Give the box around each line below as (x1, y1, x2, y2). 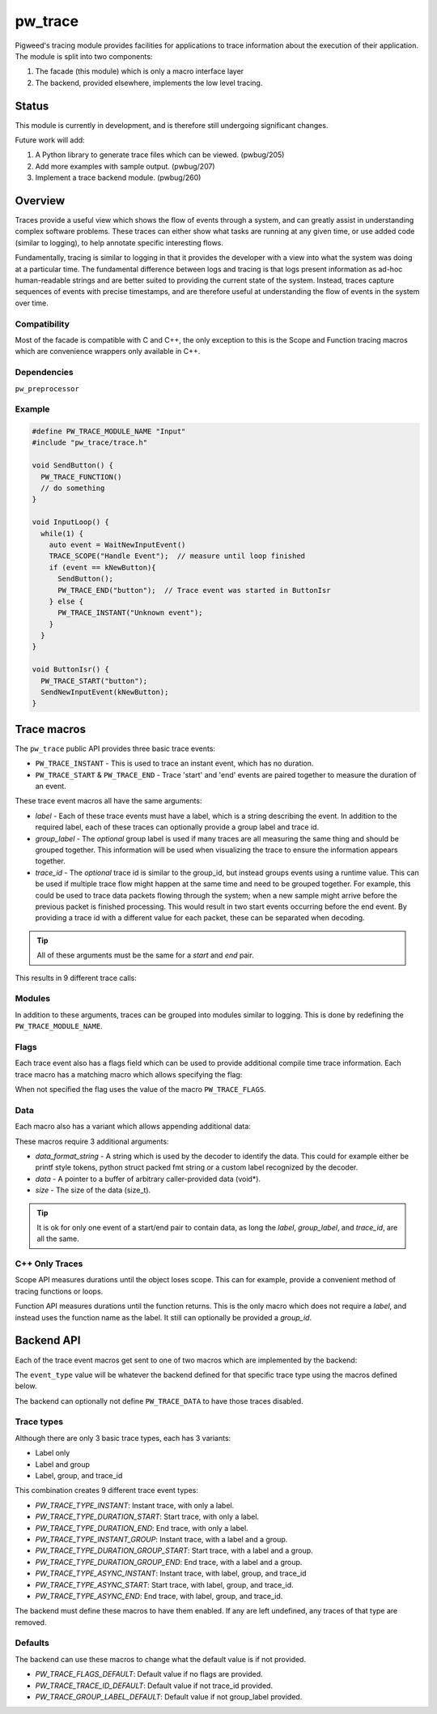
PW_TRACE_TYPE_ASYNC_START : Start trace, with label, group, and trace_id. (35, 1580, 295, 1589)
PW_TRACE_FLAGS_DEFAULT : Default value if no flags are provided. (35, 1669, 263, 1679)
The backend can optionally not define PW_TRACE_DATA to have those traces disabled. (15, 1396, 303, 1405)
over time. (15, 298, 49, 308)
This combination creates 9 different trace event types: (15, 1486, 198, 1495)
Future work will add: (15, 135, 85, 145)
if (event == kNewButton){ (49, 563, 157, 572)
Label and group (35, 1459, 91, 1469)
